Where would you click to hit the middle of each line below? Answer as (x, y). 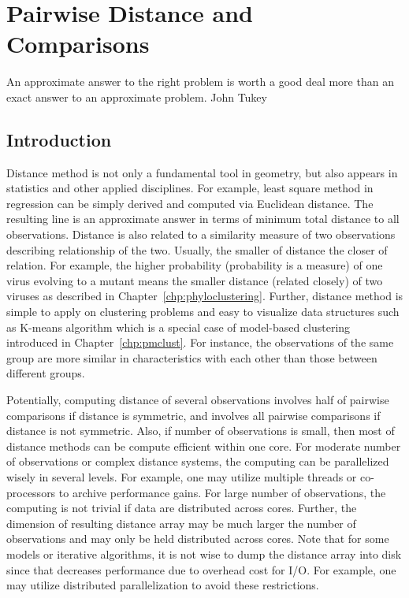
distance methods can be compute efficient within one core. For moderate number (204, 446)
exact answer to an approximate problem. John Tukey (137, 97)
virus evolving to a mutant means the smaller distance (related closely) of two (195, 280)
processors (31, 492)
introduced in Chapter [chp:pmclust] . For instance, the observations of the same (200, 342)
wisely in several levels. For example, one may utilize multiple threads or (182, 476)
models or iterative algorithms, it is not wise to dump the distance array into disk (204, 553)
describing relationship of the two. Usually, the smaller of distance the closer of (197, 249)
